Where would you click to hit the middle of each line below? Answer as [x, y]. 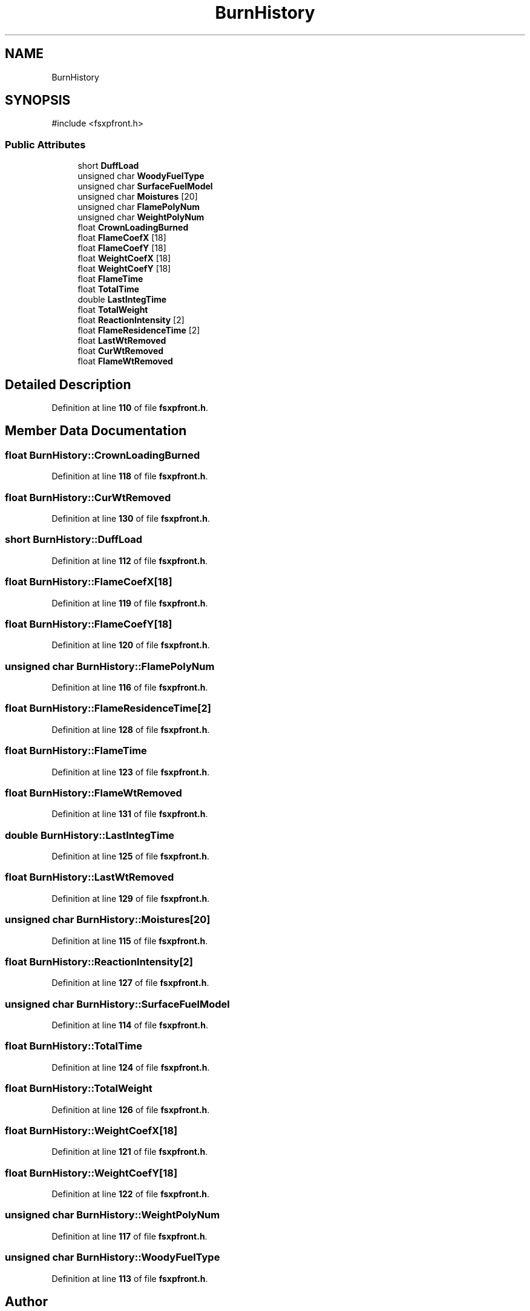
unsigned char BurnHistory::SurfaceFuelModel [117, 1004]
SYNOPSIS [38, 100]
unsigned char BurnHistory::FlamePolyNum [110, 666]
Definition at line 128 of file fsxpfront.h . [131, 729]
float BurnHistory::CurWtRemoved [88, 497]
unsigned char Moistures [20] [138, 197]
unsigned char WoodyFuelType [141, 176]
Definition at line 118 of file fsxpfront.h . [130, 476]
